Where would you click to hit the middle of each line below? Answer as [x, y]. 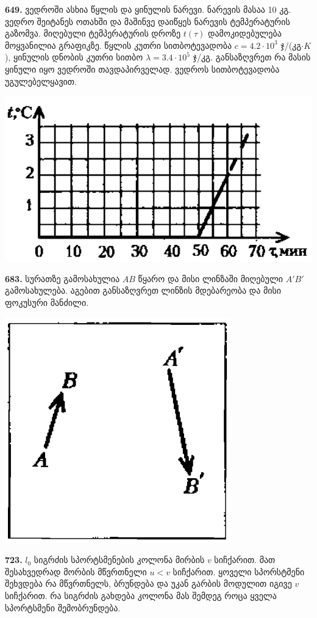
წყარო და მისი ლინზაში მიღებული [211, 278]
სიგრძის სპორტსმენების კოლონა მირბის [119, 560]
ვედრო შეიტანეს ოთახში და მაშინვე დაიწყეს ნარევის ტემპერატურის [148, 21]
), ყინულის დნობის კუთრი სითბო [74, 57]
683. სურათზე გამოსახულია [62, 278]
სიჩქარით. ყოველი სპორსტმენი [239, 571]
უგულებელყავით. [41, 81]
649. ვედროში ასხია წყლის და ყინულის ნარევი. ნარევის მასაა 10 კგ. [148, 9]
